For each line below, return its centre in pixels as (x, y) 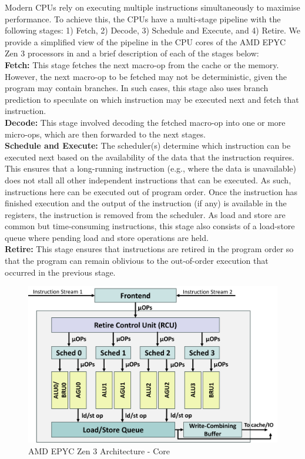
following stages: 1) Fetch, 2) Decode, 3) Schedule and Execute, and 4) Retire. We (153, 30)
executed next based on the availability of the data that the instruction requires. (150, 157)
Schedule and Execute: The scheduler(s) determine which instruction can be (148, 145)
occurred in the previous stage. (60, 272)
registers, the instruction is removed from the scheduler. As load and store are (145, 214)
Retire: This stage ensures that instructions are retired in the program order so (149, 249)
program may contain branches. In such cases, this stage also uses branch (137, 88)
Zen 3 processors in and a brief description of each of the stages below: (132, 53)
